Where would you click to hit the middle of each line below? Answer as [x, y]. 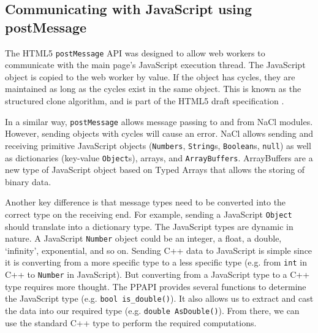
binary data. [28, 181]
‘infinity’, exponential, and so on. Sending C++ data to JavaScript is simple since [159, 250]
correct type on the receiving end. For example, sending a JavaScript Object [149, 214]
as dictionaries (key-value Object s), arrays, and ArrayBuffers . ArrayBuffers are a [159, 157]
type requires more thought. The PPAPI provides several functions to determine [156, 286]
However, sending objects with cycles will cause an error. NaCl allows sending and [159, 133]
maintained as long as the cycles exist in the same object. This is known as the [153, 89]
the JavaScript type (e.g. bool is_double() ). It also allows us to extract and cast [159, 298]
